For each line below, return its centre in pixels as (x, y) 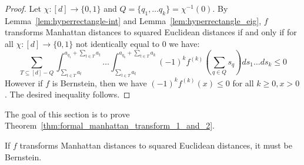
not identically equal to (118, 43)
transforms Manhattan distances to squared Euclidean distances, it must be (156, 145)
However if (24, 82)
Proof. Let (23, 8)
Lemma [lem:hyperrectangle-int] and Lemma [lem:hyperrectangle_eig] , (133, 20)
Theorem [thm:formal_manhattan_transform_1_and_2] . (110, 125)
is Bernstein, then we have (99, 82)
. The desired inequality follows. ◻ (68, 94)
